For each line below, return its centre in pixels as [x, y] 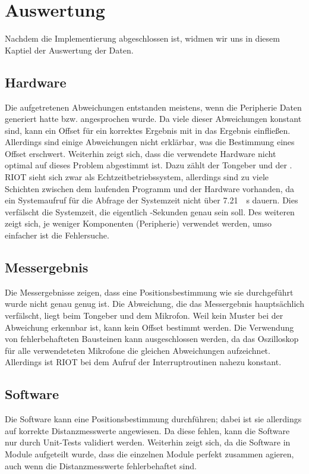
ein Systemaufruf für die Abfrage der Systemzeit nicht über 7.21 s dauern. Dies [152, 200]
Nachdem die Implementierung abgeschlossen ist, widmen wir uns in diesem [142, 38]
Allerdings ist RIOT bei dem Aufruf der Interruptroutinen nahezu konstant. [143, 362]
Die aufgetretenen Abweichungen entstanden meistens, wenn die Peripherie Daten [153, 107]
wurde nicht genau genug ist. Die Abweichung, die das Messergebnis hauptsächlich [154, 304]
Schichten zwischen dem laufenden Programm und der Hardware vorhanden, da [150, 188]
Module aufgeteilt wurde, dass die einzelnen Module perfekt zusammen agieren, [149, 453]
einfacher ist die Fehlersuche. [57, 235]
